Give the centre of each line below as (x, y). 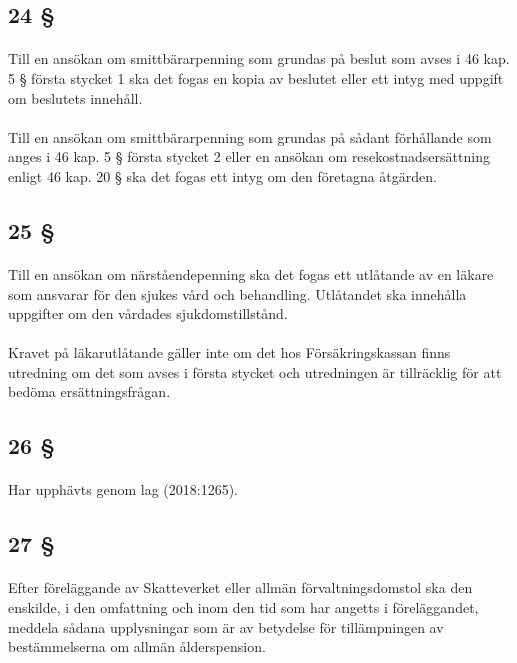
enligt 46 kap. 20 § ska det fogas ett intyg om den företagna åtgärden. (222, 175)
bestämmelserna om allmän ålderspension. (137, 646)
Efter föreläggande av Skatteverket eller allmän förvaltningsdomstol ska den (240, 587)
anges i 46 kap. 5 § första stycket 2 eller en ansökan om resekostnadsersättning (249, 156)
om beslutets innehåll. (75, 97)
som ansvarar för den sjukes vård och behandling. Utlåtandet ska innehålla (237, 293)
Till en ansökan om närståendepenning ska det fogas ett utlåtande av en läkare (251, 273)
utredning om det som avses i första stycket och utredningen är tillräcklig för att (255, 371)
